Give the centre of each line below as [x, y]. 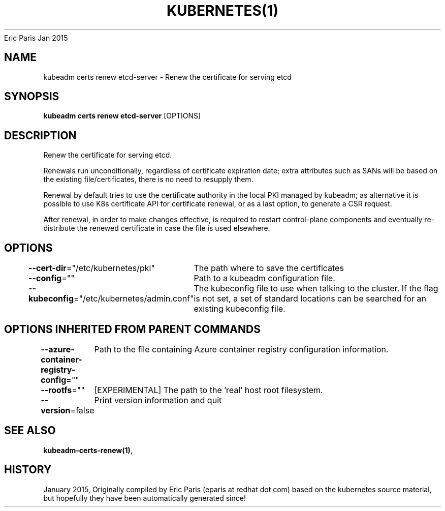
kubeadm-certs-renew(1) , [88, 450]
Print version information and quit [158, 400]
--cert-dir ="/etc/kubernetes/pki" [92, 268]
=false [82, 410]
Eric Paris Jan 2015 [36, 38]
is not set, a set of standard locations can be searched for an [310, 299]
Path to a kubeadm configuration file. [264, 278]
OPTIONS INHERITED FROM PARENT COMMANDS [132, 329]
